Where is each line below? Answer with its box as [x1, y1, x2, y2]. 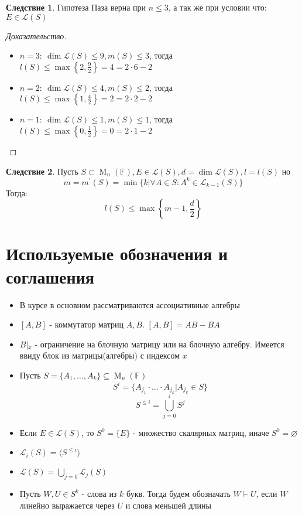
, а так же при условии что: [168, 1, 267, 13]
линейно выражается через [19, 499, 115, 511]
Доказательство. [6, 29, 67, 42]
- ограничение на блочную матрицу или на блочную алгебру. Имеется [35, 337, 284, 350]
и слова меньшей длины [125, 499, 211, 511]
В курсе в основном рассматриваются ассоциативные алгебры [19, 298, 240, 311]
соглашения [6, 264, 94, 288]
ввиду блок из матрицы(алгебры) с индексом [19, 349, 180, 361]
